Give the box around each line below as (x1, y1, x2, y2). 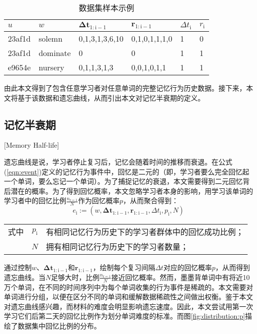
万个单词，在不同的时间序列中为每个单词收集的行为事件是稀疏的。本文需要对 (4, 281, 253, 292)
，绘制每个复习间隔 (92, 262, 155, 273)
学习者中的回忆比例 (4, 195, 66, 206)
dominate (39, 47, 71, 58)
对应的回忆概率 (163, 262, 212, 273)
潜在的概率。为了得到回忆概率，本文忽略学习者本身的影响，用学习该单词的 (10, 185, 253, 196)
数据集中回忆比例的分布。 (17, 320, 101, 331)
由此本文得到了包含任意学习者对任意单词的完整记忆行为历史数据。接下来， (4, 82, 246, 93)
